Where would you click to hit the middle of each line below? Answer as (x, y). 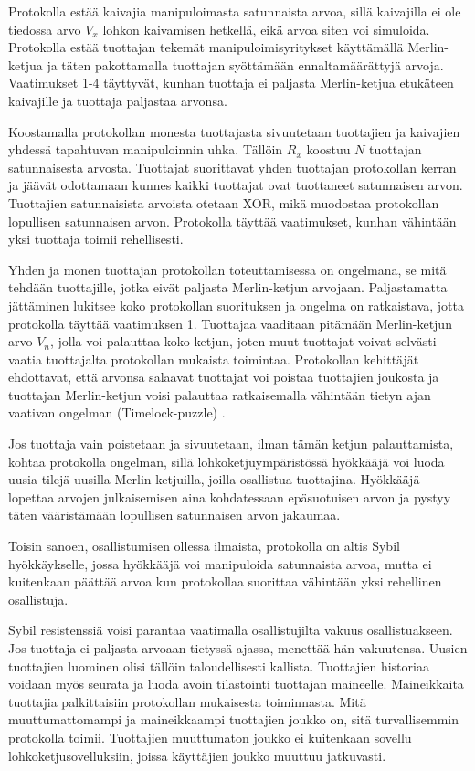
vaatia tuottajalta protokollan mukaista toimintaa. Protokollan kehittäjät (214, 359)
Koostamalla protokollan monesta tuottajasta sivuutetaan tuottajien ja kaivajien (234, 131)
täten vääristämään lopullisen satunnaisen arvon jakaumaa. (174, 515)
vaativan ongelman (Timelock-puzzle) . (117, 412)
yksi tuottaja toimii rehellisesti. (96, 239)
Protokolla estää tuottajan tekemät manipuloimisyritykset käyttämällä (206, 47)
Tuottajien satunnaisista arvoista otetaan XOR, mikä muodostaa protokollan (224, 202)
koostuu (328, 149)
